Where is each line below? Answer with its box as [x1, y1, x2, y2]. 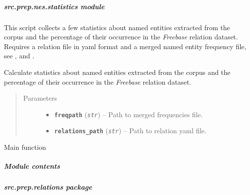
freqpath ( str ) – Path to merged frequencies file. [54, 109, 203, 119]
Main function [4, 142, 46, 152]
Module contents [4, 161, 60, 171]
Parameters [23, 93, 57, 103]
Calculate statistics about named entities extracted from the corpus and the [4, 67, 231, 77]
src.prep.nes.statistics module [4, 1, 105, 11]
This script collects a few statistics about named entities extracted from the [4, 22, 230, 32]
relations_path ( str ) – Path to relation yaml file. [54, 125, 207, 136]
